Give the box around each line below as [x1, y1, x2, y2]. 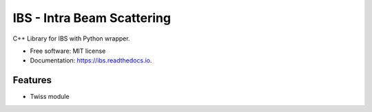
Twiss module [30, 93, 70, 101]
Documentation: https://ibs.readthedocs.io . [30, 56, 152, 65]
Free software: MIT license [30, 47, 106, 55]
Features [12, 74, 52, 86]
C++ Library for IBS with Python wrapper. [12, 34, 130, 43]
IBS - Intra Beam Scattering [12, 10, 172, 25]
